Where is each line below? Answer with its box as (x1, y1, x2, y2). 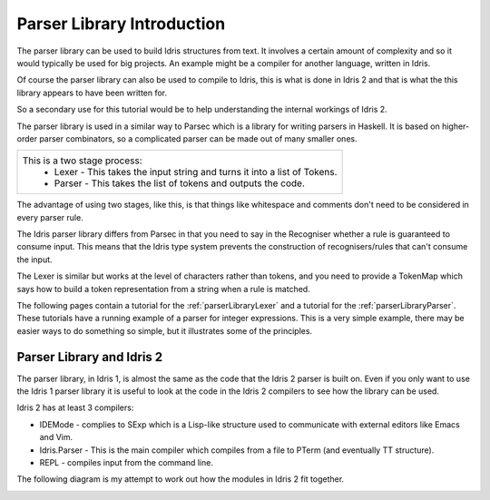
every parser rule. (16, 211, 83, 222)
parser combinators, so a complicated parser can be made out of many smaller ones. (39, 132, 358, 144)
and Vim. (39, 432, 73, 443)
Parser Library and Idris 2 (16, 349, 163, 365)
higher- (441, 121, 470, 132)
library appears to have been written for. (16, 87, 168, 98)
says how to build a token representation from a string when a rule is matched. (16, 283, 310, 294)
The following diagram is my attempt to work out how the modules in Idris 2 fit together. (16, 474, 345, 485)
